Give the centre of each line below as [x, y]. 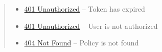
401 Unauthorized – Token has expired [85, 9]
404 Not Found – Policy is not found [82, 43]
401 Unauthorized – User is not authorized [91, 25]
